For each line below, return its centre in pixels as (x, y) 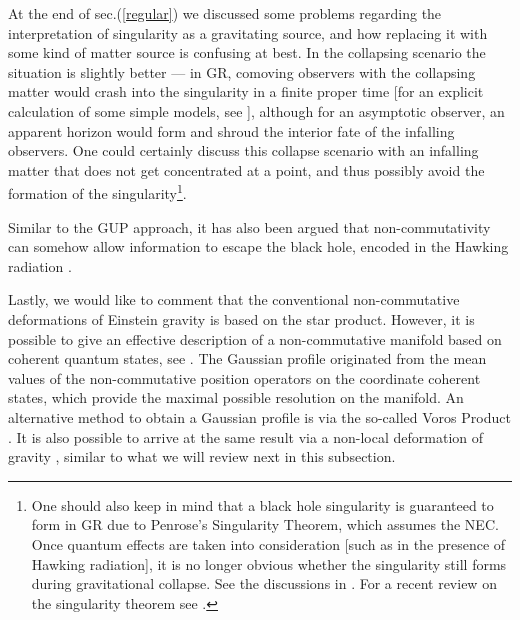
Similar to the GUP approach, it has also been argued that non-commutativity (249, 226)
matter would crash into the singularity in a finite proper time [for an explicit (246, 91)
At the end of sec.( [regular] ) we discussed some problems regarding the (225, 13)
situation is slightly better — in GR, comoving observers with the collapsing (242, 71)
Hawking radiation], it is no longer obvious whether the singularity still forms (269, 563)
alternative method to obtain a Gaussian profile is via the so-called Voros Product (259, 416)
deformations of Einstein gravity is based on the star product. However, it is (241, 318)
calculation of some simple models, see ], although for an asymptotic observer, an (256, 110)
